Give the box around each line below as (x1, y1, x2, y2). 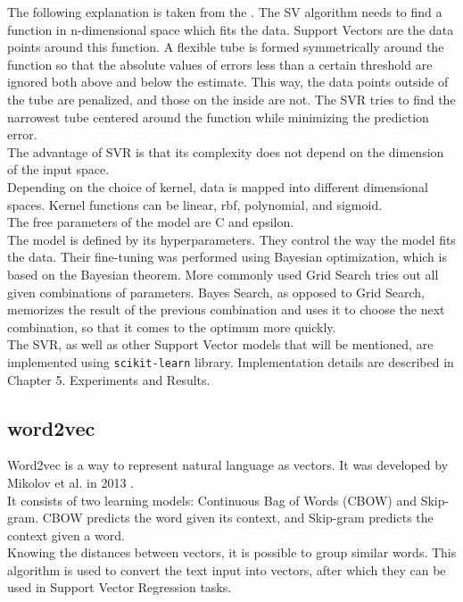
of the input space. (7, 160, 110, 179)
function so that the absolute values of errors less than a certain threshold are (7, 54, 433, 73)
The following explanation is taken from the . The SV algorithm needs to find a (7, 3, 442, 21)
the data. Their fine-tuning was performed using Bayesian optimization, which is (7, 247, 447, 266)
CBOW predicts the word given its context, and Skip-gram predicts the (42, 508, 434, 527)
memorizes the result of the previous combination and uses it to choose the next (7, 300, 445, 319)
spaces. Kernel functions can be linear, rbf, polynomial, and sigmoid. (7, 195, 383, 213)
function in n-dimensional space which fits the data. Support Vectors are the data (7, 20, 454, 38)
